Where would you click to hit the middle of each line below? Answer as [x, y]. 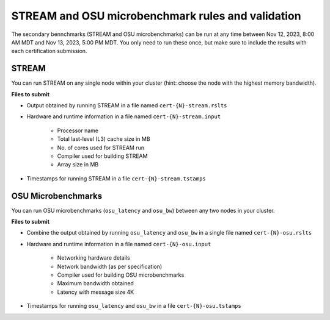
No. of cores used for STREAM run [101, 148]
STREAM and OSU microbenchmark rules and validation [156, 16]
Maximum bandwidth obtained [95, 283]
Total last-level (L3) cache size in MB [104, 139]
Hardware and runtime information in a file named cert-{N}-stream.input [124, 116]
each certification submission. [49, 51]
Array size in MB [78, 165]
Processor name [78, 130]
